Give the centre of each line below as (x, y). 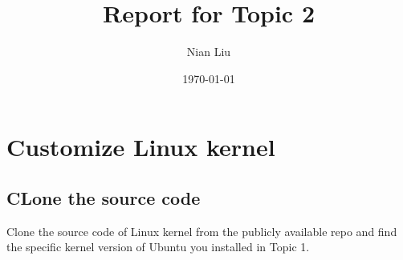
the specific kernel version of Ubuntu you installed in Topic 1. (158, 247)
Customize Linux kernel (141, 147)
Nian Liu (209, 52)
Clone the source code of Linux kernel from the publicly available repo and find (202, 231)
